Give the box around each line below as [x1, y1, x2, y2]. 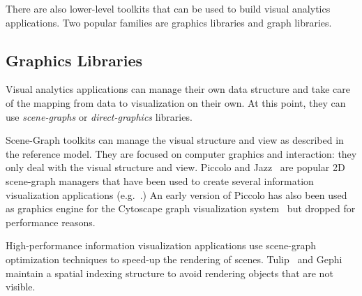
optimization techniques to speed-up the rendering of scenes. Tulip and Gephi [6, 251, 342, 266]
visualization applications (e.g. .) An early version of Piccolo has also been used [6, 187, 347, 202]
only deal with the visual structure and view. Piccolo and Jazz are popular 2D [6, 160, 345, 175]
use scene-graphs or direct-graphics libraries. [6, 109, 193, 124]
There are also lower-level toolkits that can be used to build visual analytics [6, 1, 331, 15]
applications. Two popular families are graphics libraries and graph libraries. [6, 15, 332, 29]
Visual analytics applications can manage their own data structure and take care [6, 82, 350, 96]
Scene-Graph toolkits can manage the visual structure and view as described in [6, 133, 344, 147]
